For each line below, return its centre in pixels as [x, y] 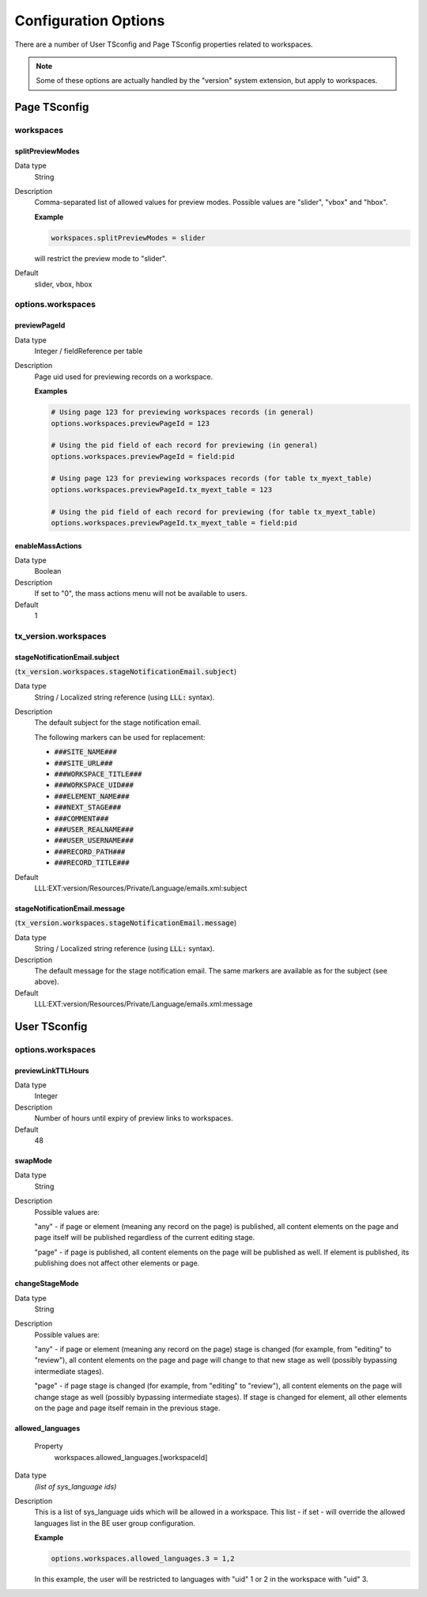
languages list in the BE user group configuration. [115, 1523]
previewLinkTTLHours [52, 1070]
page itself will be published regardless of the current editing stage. [145, 1238]
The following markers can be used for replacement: [120, 737]
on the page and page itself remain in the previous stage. [127, 1408]
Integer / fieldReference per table [89, 351]
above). [47, 982]
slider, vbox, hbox [63, 284]
